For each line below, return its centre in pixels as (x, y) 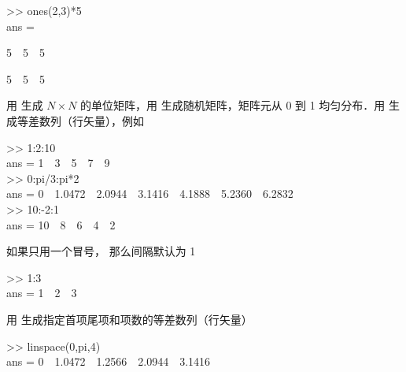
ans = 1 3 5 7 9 (58, 163)
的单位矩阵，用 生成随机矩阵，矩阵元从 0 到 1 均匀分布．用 (233, 105)
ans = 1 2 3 (42, 293)
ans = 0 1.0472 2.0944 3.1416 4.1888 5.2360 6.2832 (150, 193)
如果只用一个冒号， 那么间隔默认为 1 (101, 251)
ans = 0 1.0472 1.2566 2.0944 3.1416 (109, 361)
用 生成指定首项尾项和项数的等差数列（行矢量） (129, 319)
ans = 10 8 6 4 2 (61, 224)
